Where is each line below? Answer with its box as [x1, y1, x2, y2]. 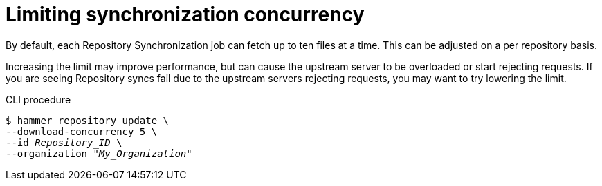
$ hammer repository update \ [6, 114, 170, 126]
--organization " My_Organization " [6, 147, 192, 159]
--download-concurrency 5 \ [6, 125, 158, 137]
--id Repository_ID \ [6, 136, 122, 148]
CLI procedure [6, 93, 71, 105]
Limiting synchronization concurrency [6, 3, 365, 26]
